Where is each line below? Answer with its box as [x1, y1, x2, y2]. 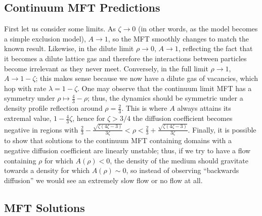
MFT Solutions [4, 199, 85, 215]
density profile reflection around [4, 103, 103, 113]
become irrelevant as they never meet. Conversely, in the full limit [4, 63, 208, 73]
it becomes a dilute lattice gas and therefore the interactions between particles [4, 53, 247, 63]
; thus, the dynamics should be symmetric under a [88, 93, 243, 103]
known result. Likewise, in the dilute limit [4, 43, 134, 54]
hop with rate [4, 82, 47, 93]
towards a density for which [4, 165, 90, 176]
